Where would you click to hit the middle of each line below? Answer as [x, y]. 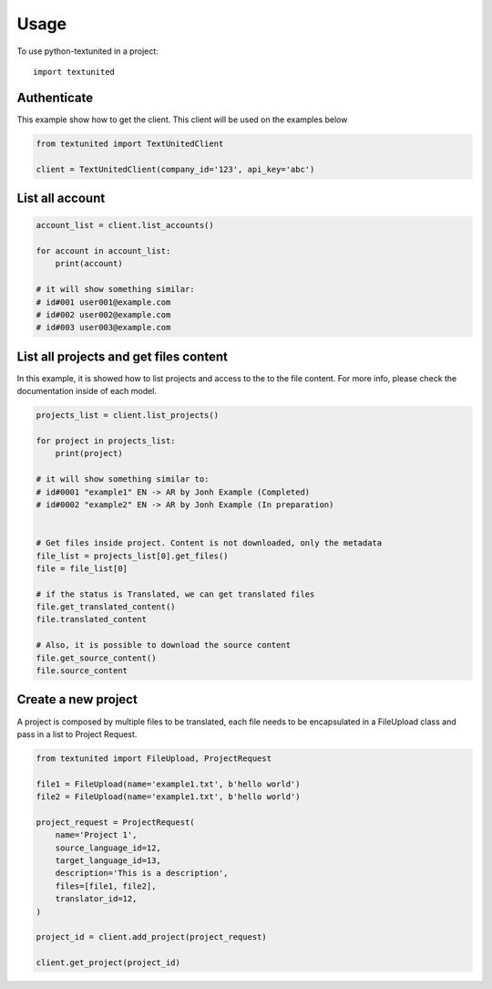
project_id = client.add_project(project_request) [152, 937]
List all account [61, 198]
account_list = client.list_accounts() [125, 225]
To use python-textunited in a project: [87, 51]
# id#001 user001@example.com [103, 302]
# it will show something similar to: [123, 479]
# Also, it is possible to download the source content [164, 645]
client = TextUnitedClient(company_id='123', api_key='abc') [175, 169]
